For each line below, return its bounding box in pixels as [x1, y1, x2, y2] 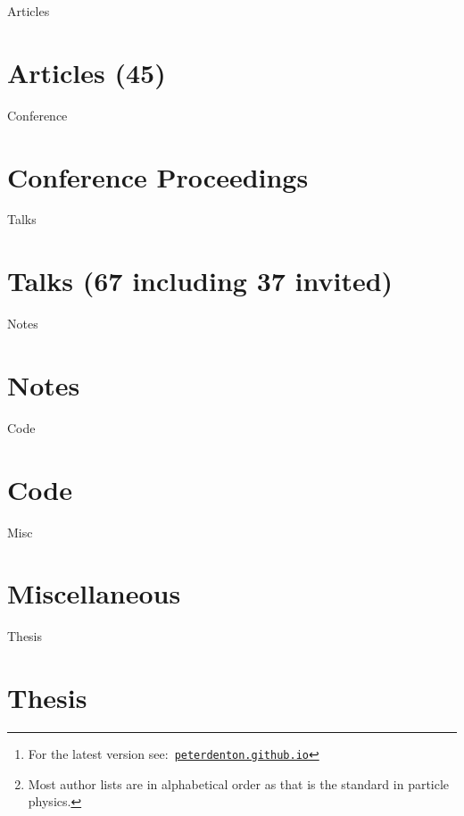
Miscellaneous [7, 575, 181, 612]
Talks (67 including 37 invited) [7, 262, 394, 299]
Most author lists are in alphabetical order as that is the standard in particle [28, 774, 450, 793]
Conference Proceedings [7, 158, 309, 195]
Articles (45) [7, 54, 166, 90]
